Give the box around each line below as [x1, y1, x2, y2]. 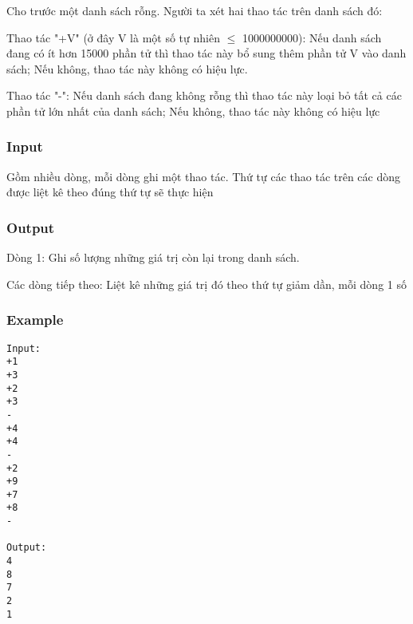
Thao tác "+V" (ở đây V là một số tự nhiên [6, 29, 220, 45]
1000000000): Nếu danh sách [242, 29, 382, 45]
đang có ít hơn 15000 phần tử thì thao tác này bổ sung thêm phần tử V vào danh [6, 45, 407, 61]
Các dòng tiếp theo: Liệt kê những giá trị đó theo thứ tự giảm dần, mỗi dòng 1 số [6, 275, 407, 292]
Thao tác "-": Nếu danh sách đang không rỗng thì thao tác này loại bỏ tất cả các [6, 87, 402, 104]
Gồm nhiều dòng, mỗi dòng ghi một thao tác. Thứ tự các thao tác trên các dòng [6, 168, 401, 184]
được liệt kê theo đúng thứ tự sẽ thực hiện [6, 184, 214, 200]
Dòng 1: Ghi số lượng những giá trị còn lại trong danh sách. [6, 249, 300, 266]
